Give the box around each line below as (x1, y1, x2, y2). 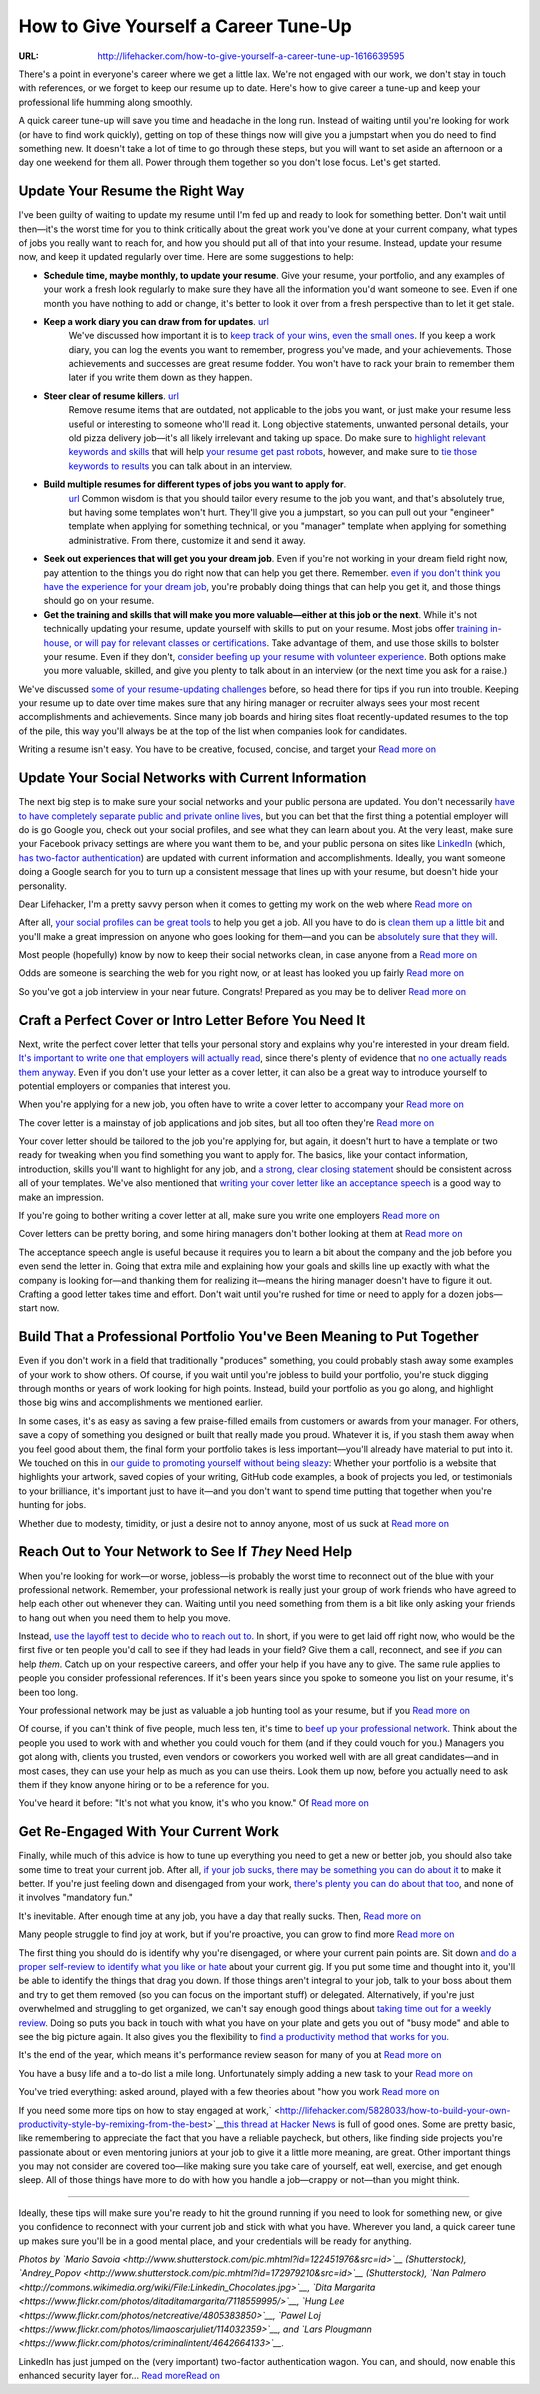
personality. (18, 880, 67, 892)
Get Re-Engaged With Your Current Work (18, 1823, 280, 1840)
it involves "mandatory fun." (18, 1891, 134, 1904)
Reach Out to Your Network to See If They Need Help (18, 1543, 353, 1560)
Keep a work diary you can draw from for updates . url (43, 315, 270, 327)
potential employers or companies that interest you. (18, 1080, 231, 1092)
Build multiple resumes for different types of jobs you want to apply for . (43, 478, 347, 490)
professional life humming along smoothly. (18, 96, 194, 108)
